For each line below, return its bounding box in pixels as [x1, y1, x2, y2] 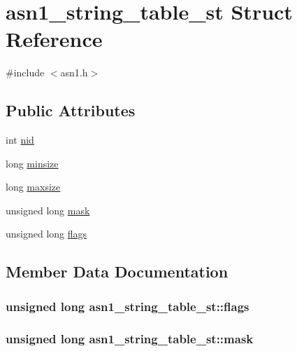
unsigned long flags [6, 226, 87, 241]
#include [6, 65, 45, 80]
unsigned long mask [6, 202, 90, 217]
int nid [6, 132, 34, 147]
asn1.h [60, 65, 88, 80]
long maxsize [6, 179, 61, 194]
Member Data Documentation [6, 261, 229, 282]
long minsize [6, 156, 59, 170]
